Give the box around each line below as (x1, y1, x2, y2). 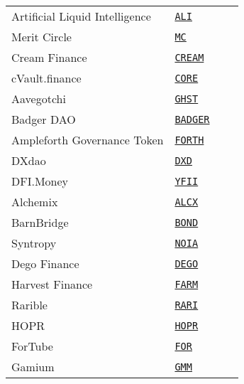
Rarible (11, 297, 48, 313)
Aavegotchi (11, 90, 66, 107)
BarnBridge (11, 214, 69, 230)
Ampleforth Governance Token (11, 132, 164, 148)
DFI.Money (11, 173, 69, 189)
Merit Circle (11, 28, 72, 45)
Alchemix (11, 193, 58, 210)
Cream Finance (11, 49, 87, 65)
